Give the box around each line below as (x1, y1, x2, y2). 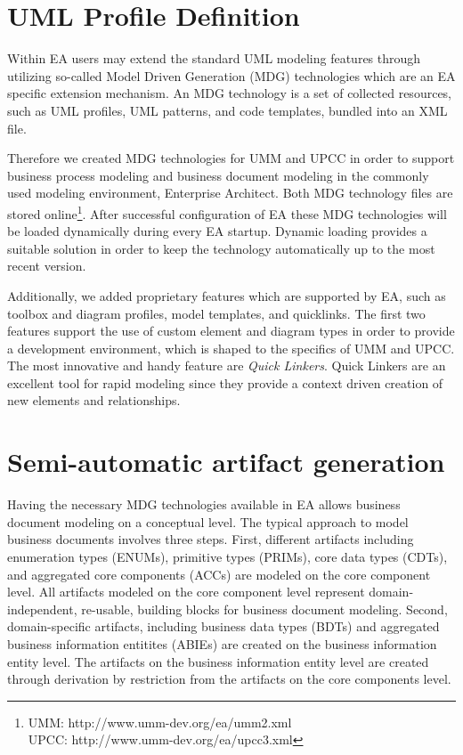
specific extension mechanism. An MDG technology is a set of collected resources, (7, 84, 451, 102)
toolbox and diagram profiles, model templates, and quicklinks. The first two (7, 304, 426, 322)
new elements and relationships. (7, 391, 181, 410)
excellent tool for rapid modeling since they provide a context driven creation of (7, 373, 443, 392)
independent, (7, 599, 77, 618)
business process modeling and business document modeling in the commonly (7, 166, 429, 184)
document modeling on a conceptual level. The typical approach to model (7, 512, 409, 531)
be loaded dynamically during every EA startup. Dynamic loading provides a (7, 222, 427, 240)
